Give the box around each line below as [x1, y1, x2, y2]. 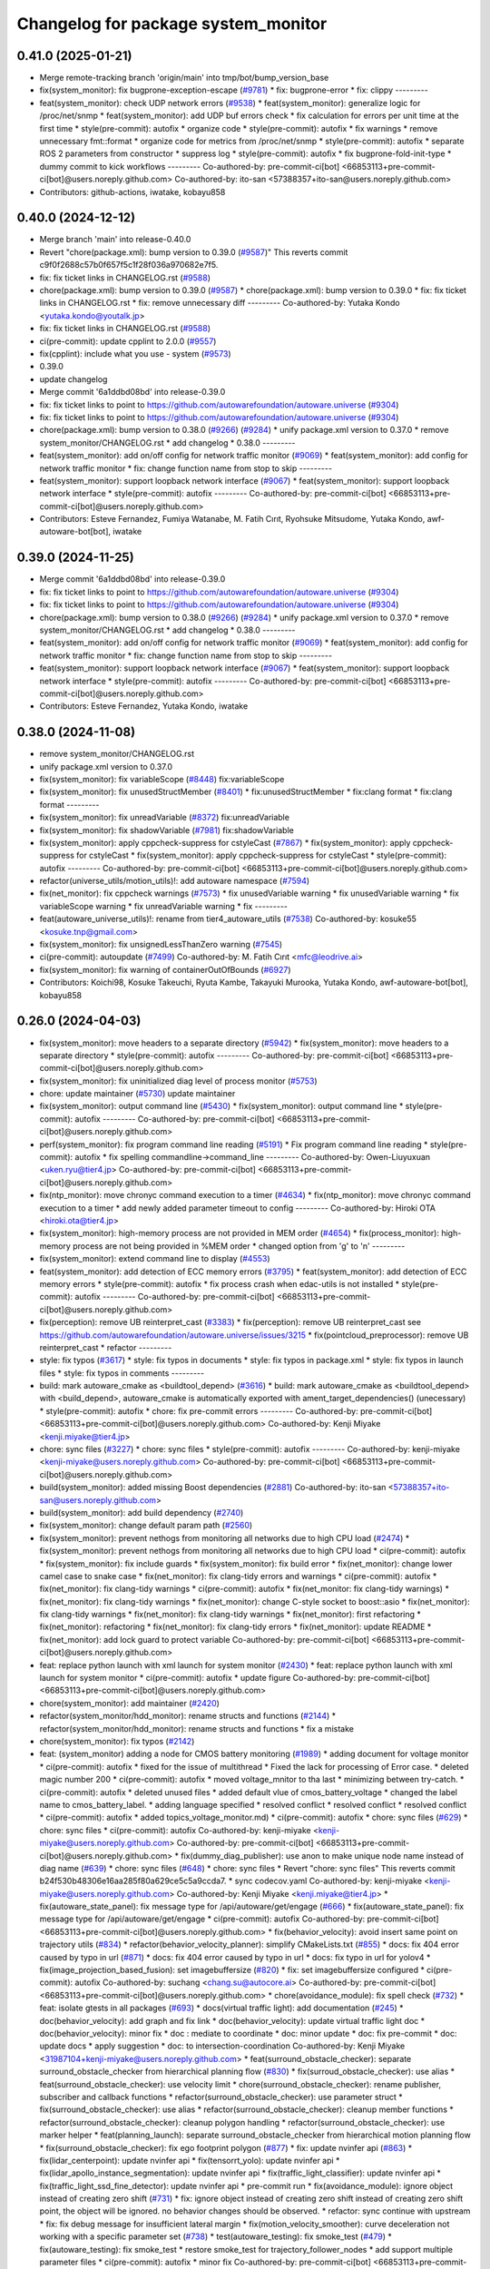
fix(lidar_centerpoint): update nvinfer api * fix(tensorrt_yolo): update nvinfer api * [39, 2155, 340, 2166]
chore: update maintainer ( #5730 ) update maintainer [39, 1088, 236, 1099]
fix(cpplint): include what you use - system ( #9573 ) [39, 349, 231, 359]
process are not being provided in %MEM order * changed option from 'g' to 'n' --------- [73, 1240, 406, 1252]
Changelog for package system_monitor [16, 14, 328, 34]
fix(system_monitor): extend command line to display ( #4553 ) [39, 1253, 271, 1264]
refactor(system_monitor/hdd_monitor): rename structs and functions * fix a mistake [39, 1723, 354, 1734]
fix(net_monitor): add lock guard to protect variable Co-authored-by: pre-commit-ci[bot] [39, 1634, 369, 1645]
